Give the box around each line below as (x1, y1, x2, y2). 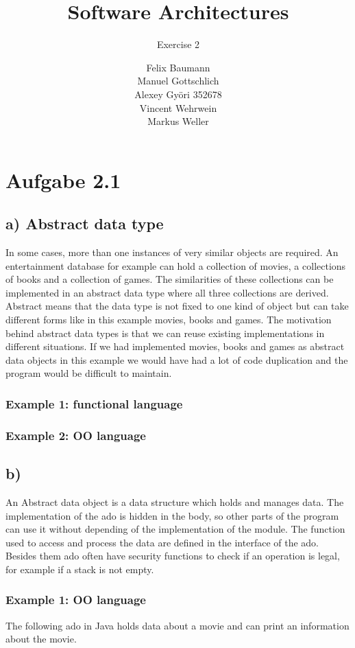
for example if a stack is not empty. (5, 562, 154, 576)
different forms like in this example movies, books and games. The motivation (5, 312, 332, 327)
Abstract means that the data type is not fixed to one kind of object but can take (5, 299, 349, 313)
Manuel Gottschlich (137, 73, 219, 88)
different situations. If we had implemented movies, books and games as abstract (5, 339, 345, 354)
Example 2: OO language (5, 426, 146, 443)
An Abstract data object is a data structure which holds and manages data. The (5, 494, 344, 509)
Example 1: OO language (5, 591, 146, 608)
